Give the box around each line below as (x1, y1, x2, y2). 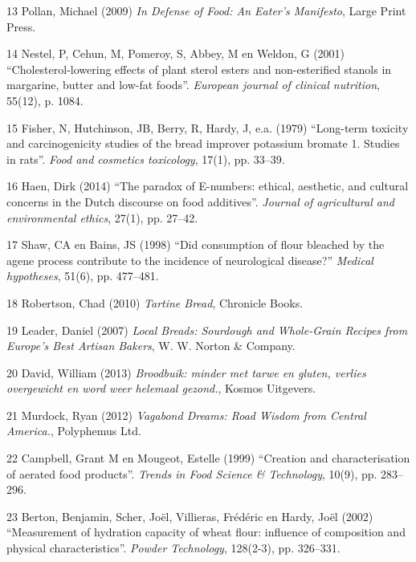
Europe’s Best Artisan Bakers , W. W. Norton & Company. (6, 337, 296, 354)
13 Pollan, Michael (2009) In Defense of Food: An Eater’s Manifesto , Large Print (6, 2, 406, 18)
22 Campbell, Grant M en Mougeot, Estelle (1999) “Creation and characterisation (6, 450, 410, 466)
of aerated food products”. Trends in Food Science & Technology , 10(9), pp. (6, 465, 377, 482)
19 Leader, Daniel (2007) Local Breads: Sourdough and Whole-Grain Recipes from (6, 321, 408, 338)
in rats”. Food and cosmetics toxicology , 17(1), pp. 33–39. (6, 150, 285, 167)
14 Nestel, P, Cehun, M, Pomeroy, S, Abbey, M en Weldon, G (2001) (6, 45, 345, 62)
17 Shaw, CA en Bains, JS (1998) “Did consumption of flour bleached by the (6, 236, 385, 253)
